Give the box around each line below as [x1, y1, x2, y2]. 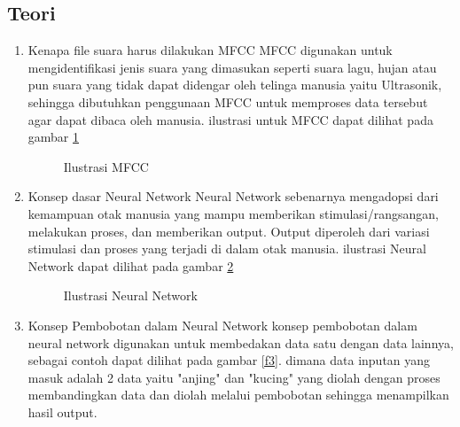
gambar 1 [27, 128, 80, 146]
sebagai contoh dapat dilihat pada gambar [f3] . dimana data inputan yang [27, 351, 431, 369]
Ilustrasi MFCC [63, 157, 149, 175]
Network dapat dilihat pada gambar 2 [27, 256, 234, 275]
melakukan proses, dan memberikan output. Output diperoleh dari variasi [27, 221, 430, 240]
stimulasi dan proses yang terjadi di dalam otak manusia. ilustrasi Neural [27, 239, 426, 258]
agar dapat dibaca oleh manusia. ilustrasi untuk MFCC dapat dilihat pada [27, 110, 433, 128]
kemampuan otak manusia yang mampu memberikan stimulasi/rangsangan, [27, 204, 439, 222]
